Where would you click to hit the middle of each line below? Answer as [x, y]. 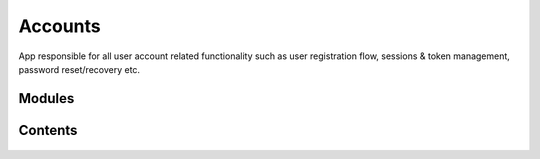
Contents [48, 130]
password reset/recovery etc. [79, 69]
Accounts [59, 26]
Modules [46, 98]
